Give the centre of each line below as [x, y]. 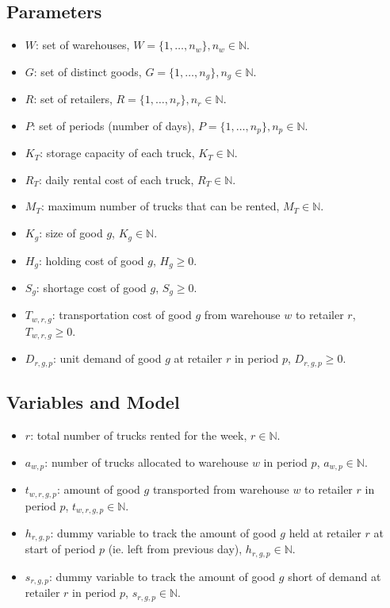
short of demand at [335, 576]
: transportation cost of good [122, 315]
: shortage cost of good [91, 287]
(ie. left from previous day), [175, 549]
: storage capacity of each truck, [117, 153]
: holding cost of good [91, 260]
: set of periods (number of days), [113, 125]
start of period [60, 549]
